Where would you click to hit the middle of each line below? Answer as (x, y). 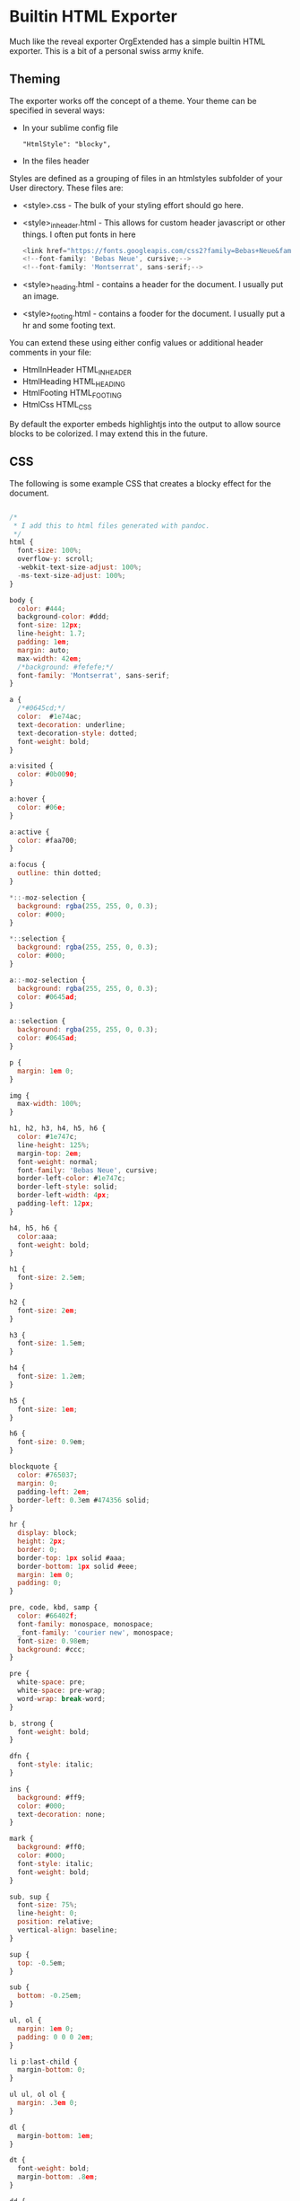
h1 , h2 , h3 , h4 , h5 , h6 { (57, 1128)
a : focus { (28, 865)
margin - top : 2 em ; (50, 1153)
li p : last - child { (43, 2062)
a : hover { (28, 799)
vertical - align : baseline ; (68, 1930)
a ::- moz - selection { (48, 980)
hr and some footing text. (69, 325)
